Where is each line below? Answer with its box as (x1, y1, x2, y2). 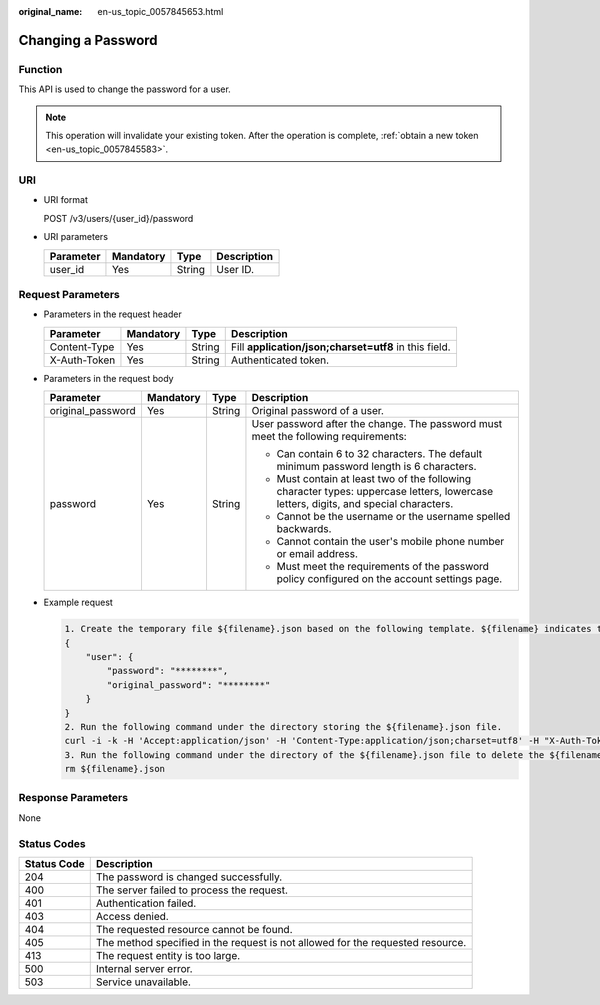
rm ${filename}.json (64, 763, 165, 775)
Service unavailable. (95, 975, 192, 989)
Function (18, 62, 63, 76)
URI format (43, 194, 89, 206)
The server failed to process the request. (95, 883, 289, 897)
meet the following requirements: (251, 430, 407, 444)
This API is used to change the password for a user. (18, 83, 232, 95)
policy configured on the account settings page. (276, 572, 503, 586)
